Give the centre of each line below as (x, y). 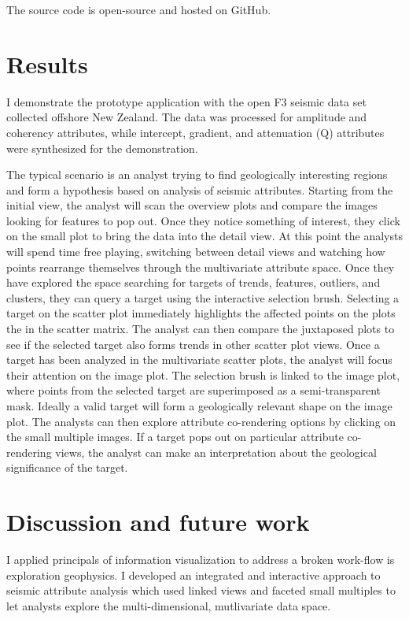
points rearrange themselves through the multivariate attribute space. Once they (201, 267)
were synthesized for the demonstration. (102, 148)
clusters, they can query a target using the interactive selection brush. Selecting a (203, 297)
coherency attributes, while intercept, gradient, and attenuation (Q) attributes (195, 132)
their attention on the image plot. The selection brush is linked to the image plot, (203, 374)
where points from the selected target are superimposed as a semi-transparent (193, 390)
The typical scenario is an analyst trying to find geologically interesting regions (197, 174)
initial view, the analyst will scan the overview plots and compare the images (192, 205)
